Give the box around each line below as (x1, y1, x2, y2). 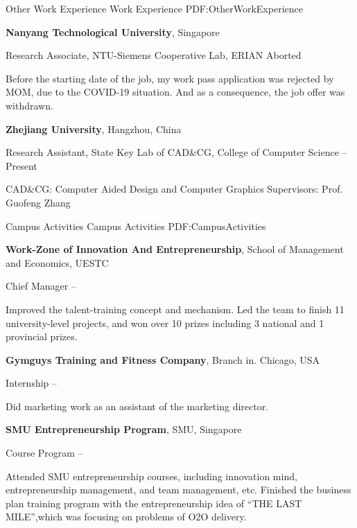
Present (6, 158, 37, 173)
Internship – (6, 376, 58, 390)
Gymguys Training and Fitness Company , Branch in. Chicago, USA (6, 352, 320, 367)
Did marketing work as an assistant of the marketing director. (6, 398, 269, 413)
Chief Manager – (6, 279, 76, 293)
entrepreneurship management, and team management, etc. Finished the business (6, 482, 351, 497)
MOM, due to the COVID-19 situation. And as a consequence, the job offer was (6, 85, 345, 99)
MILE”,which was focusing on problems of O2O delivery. (6, 509, 247, 524)
